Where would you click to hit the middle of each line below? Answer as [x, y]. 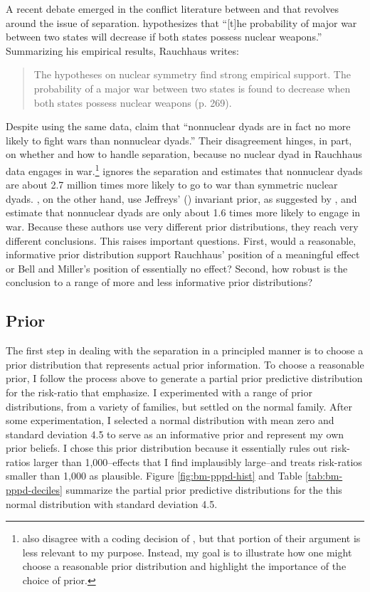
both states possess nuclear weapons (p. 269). [133, 102]
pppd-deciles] [34, 490]
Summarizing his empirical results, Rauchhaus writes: [122, 50]
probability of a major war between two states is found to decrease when [192, 88]
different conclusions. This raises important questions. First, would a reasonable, [181, 240]
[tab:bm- [324, 476]
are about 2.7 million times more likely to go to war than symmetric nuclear [172, 185]
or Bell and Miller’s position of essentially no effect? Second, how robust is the [177, 268]
